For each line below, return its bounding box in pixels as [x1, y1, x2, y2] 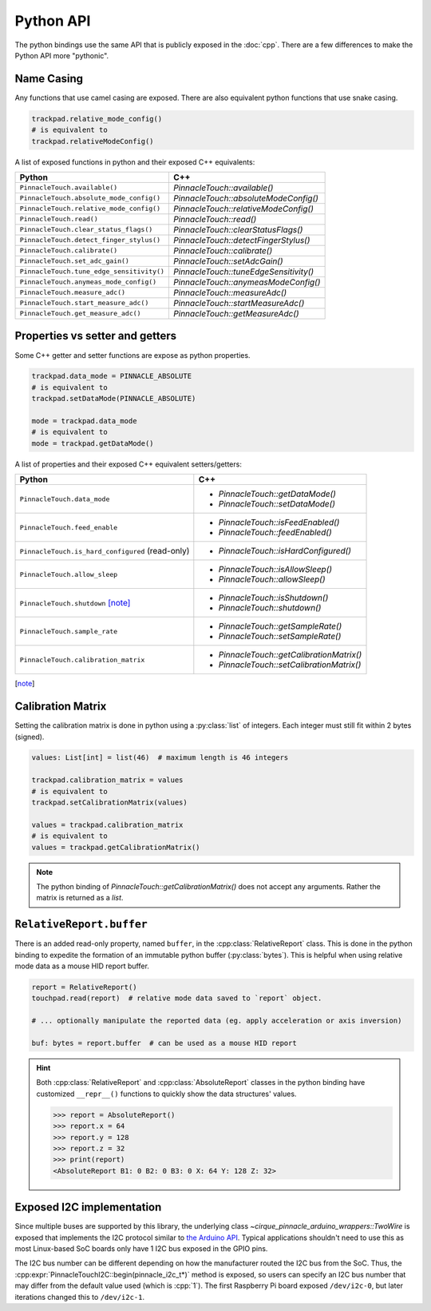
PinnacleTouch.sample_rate [19, 627, 118, 635]
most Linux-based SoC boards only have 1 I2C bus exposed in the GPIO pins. [14, 1243, 268, 1253]
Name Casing [14, 72, 84, 85]
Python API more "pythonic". [14, 50, 109, 60]
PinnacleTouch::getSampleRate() [218, 621, 342, 632]
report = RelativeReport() [31, 983, 137, 992]
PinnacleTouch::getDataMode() [218, 488, 337, 499]
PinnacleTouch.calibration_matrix [19, 655, 145, 664]
